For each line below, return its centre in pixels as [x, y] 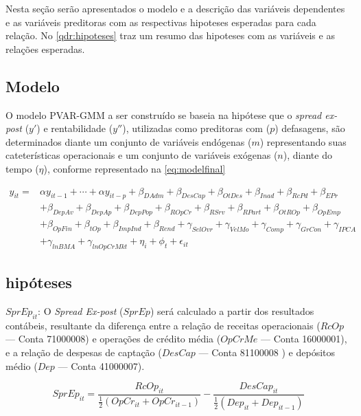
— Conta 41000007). [101, 365]
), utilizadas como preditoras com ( [196, 128]
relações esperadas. [45, 48]
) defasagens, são [310, 128]
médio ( [22, 365]
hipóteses [39, 282]
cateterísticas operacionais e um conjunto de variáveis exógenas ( [142, 155]
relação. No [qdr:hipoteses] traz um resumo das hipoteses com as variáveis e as [170, 35]
